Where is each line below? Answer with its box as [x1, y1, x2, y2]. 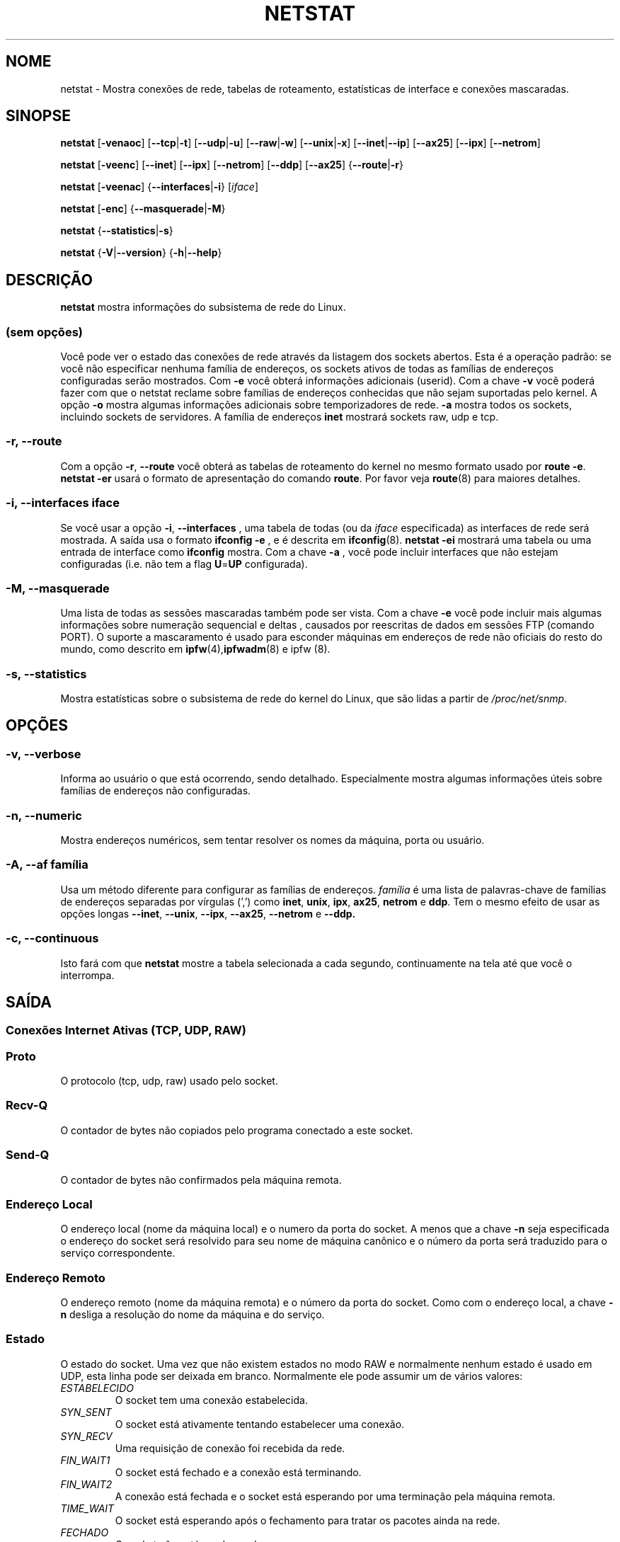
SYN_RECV [60, 1429, 113, 1442]
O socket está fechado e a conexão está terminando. [115, 1466, 362, 1478]
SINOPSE [6, 107, 71, 125]
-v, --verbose [6, 746, 81, 761]
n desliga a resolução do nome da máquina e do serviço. [60, 1308, 325, 1321]
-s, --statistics [6, 666, 87, 681]
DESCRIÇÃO [6, 270, 93, 289]
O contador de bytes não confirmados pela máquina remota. [60, 1173, 342, 1186]
